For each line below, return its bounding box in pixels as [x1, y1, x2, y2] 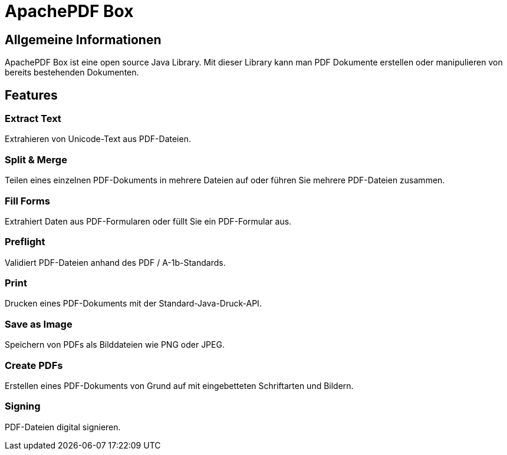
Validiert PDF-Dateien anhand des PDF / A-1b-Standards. [5, 257, 226, 268]
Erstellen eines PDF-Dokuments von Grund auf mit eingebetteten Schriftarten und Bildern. [5, 380, 354, 391]
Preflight [5, 236, 45, 248]
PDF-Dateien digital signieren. [5, 421, 121, 432]
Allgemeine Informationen [5, 32, 162, 47]
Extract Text [5, 113, 61, 125]
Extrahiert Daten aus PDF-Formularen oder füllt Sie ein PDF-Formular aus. [5, 216, 292, 226]
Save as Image [5, 318, 73, 330]
